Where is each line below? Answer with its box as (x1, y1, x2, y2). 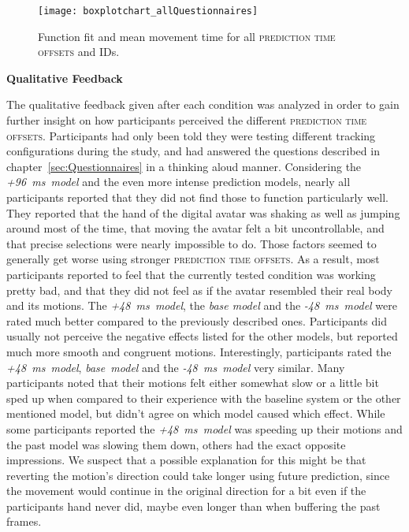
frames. (6, 513, 42, 530)
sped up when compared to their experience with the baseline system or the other (6, 389, 401, 406)
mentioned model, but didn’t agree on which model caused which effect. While (6, 405, 385, 422)
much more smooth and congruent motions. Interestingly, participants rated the (6, 343, 392, 359)
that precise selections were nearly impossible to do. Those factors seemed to (6, 235, 377, 251)
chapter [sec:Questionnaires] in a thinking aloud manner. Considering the (6, 158, 362, 174)
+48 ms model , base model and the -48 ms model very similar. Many (6, 359, 345, 375)
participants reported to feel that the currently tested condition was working (6, 266, 376, 282)
